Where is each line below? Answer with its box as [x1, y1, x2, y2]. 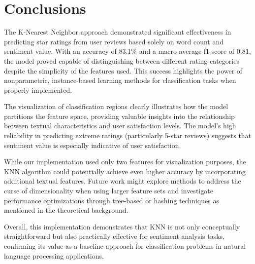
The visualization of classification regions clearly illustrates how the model [4, 101, 228, 112]
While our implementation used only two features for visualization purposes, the [4, 156, 246, 167]
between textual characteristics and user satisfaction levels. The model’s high [4, 120, 236, 131]
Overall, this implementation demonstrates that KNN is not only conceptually [4, 221, 240, 231]
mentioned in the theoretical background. [4, 205, 128, 215]
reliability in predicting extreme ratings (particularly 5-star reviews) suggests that [4, 130, 252, 141]
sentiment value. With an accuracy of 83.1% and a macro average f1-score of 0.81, [4, 46, 251, 56]
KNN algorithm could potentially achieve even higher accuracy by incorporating [4, 166, 246, 176]
